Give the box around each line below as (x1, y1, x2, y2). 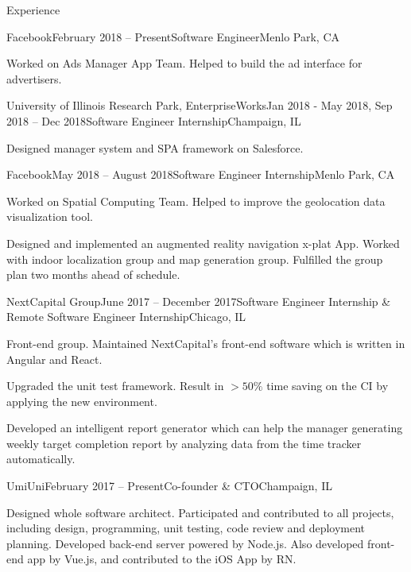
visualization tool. (6, 208, 93, 225)
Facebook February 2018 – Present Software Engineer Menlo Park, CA (6, 28, 340, 44)
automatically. (6, 450, 76, 467)
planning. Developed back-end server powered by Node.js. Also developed (6, 535, 364, 551)
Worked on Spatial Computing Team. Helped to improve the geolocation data (6, 192, 386, 209)
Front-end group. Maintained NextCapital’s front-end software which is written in (6, 334, 405, 351)
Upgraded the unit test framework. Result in (6, 377, 224, 394)
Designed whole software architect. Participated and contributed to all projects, (6, 504, 394, 520)
